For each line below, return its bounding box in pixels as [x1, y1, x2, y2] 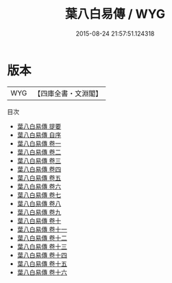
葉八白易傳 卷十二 [16, 234, 67, 242]
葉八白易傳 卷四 [16, 165, 62, 173]
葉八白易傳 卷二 [16, 148, 62, 156]
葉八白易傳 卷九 [16, 207, 62, 216]
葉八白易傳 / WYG [64, 6, 166, 22]
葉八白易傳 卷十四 [16, 251, 67, 259]
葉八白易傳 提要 [16, 122, 62, 131]
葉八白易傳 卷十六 [16, 268, 67, 276]
